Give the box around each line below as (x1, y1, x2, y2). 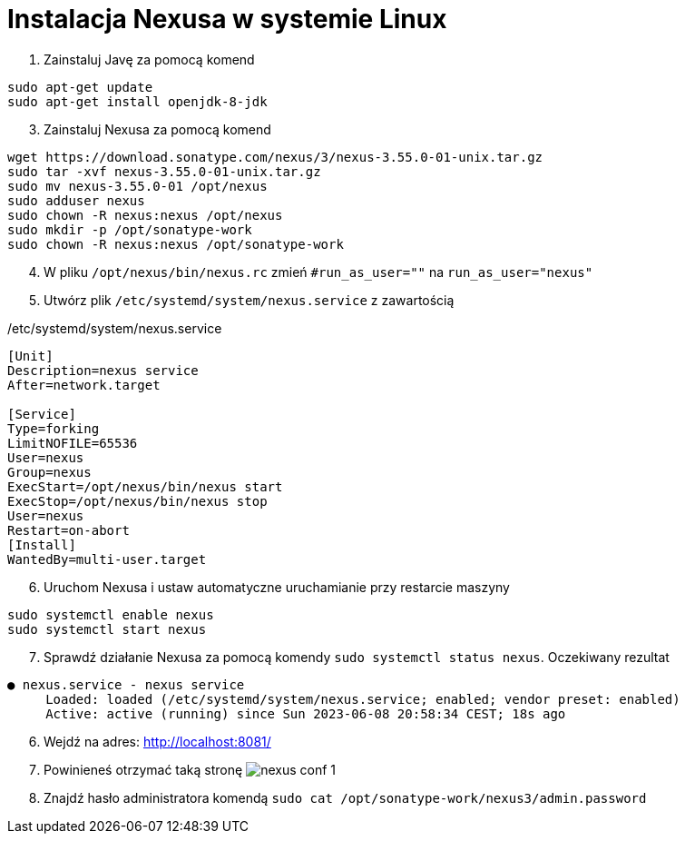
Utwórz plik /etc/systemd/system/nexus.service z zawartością (44, 292, 455, 308)
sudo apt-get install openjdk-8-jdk (7, 94, 268, 109)
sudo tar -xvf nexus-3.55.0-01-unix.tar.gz (7, 163, 321, 179)
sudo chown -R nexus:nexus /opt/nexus (7, 207, 283, 223)
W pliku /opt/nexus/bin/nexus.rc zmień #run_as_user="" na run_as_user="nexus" (44, 263, 593, 280)
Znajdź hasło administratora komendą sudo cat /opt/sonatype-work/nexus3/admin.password (44, 789, 647, 806)
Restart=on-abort (7, 522, 130, 538)
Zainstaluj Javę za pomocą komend (44, 51, 255, 67)
